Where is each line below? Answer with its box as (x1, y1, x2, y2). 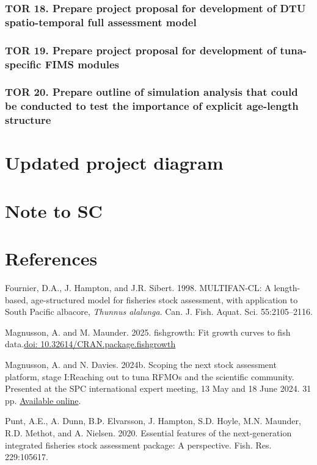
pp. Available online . (5, 394, 81, 406)
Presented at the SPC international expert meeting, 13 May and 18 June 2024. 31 (5, 382, 312, 395)
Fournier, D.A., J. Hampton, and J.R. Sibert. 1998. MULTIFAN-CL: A (5, 281, 271, 294)
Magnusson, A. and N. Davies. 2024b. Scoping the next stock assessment (5, 358, 277, 371)
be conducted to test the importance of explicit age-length (5, 98, 299, 114)
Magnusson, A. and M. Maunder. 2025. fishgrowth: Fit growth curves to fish (5, 325, 291, 338)
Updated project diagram (5, 150, 224, 175)
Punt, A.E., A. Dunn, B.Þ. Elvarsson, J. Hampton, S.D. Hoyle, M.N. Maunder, (5, 414, 301, 427)
